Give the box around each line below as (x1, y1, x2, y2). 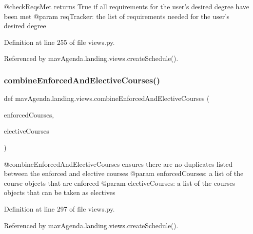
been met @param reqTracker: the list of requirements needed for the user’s (4, 11, 230, 21)
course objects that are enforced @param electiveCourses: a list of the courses (4, 177, 235, 188)
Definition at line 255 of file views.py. (4, 37, 115, 47)
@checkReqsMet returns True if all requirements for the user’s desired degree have (4, 1, 250, 11)
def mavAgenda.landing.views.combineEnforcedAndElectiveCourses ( (4, 93, 210, 103)
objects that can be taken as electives (4, 187, 116, 197)
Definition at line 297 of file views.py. (4, 203, 115, 214)
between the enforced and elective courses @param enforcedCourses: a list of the (4, 168, 244, 178)
